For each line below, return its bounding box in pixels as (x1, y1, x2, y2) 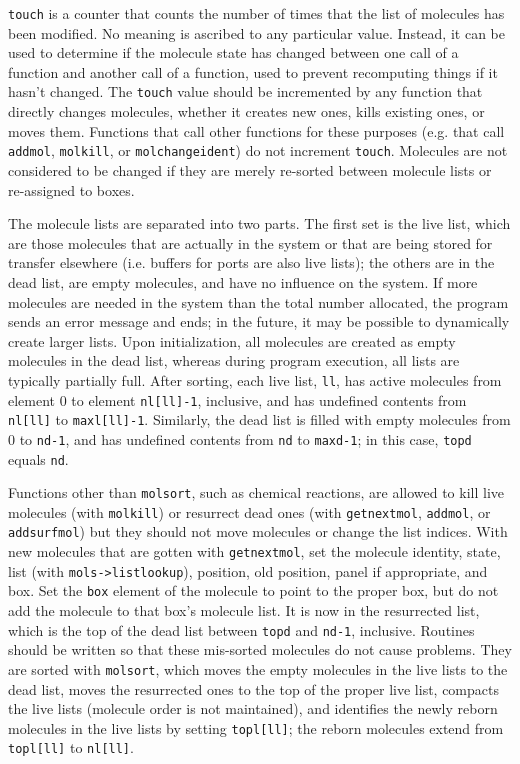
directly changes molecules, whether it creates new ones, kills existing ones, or (8, 101, 485, 122)
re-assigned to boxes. (8, 179, 135, 200)
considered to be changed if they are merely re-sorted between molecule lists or (8, 159, 492, 180)
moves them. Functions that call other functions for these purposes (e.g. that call (8, 120, 505, 141)
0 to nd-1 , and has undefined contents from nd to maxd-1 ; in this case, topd (8, 428, 472, 449)
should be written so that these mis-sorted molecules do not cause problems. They (8, 639, 512, 660)
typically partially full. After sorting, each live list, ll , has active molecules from (8, 369, 502, 390)
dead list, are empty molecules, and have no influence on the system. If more (8, 271, 478, 292)
